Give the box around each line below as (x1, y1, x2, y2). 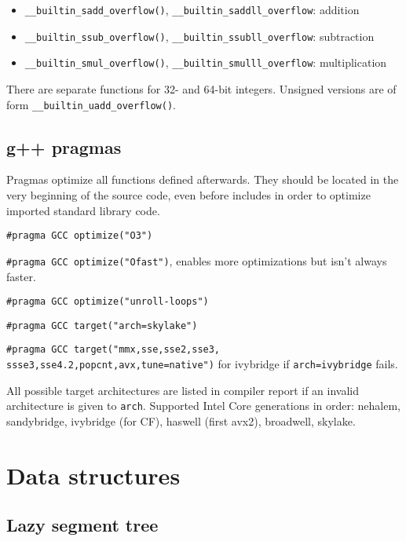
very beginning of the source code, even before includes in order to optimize (6, 187, 371, 203)
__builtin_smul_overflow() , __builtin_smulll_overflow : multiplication (24, 54, 387, 71)
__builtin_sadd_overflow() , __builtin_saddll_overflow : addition (24, 2, 360, 17)
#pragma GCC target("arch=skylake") (6, 320, 198, 331)
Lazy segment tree (6, 513, 159, 537)
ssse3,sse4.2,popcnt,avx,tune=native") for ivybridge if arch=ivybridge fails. (6, 356, 398, 372)
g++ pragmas (6, 134, 122, 159)
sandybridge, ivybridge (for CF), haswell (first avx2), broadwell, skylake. (6, 412, 356, 429)
